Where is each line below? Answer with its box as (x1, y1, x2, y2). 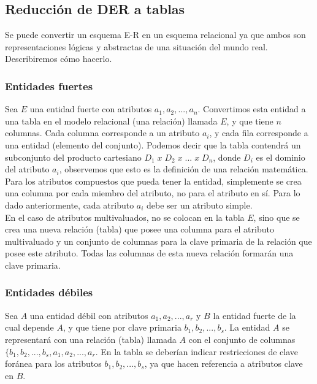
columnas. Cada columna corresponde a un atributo (5, 126, 200, 139)
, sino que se (253, 210, 300, 223)
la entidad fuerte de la (213, 309, 296, 321)
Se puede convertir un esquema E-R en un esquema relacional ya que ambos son (5, 28, 306, 41)
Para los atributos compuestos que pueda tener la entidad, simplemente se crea (5, 174, 302, 187)
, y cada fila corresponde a (209, 126, 308, 139)
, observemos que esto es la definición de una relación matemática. (59, 163, 308, 175)
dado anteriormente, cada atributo (5, 198, 134, 211)
